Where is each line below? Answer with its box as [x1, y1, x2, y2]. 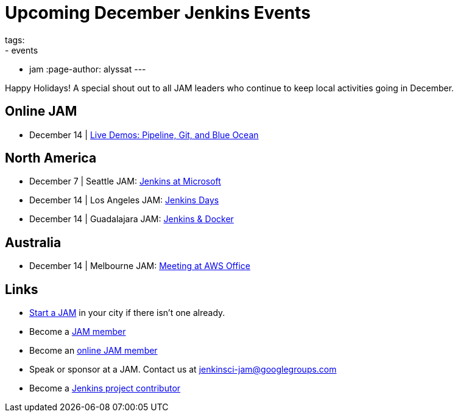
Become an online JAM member [29, 345, 158, 356]
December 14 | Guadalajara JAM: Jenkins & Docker [29, 214, 234, 225]
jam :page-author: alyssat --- [29, 63, 146, 74]
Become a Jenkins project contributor [29, 383, 181, 394]
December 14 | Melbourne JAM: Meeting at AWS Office [29, 261, 250, 272]
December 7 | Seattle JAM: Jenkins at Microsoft [29, 176, 221, 187]
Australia [5, 234, 62, 250]
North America [5, 150, 97, 166]
